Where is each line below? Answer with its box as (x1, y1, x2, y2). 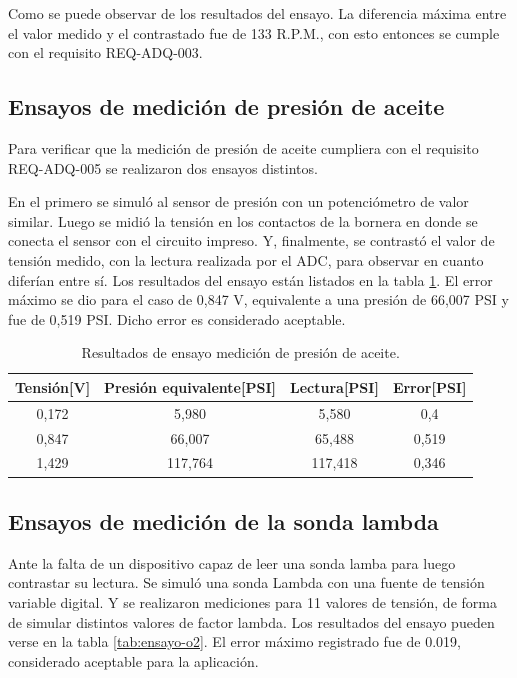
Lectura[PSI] (290, 376, 379, 397)
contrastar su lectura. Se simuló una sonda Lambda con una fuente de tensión (8, 572, 485, 593)
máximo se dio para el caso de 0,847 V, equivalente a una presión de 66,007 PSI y (8, 289, 509, 310)
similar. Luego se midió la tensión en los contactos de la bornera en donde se (8, 210, 478, 231)
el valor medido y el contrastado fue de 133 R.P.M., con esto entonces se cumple (8, 22, 500, 43)
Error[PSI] (392, 376, 467, 397)
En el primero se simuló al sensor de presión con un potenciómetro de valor (8, 191, 469, 212)
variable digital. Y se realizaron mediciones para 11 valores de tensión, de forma (8, 591, 497, 612)
